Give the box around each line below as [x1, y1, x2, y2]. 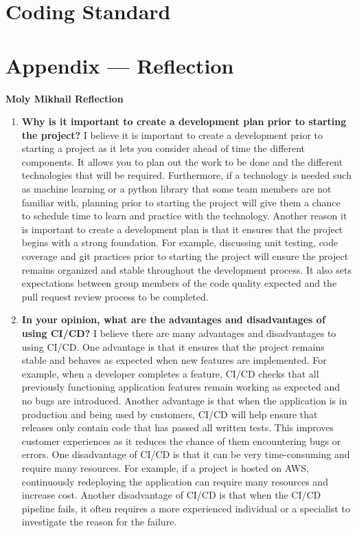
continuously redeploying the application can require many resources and [21, 474, 328, 488]
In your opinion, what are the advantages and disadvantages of [21, 312, 325, 327]
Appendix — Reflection [5, 51, 234, 79]
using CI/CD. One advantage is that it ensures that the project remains [21, 339, 325, 353]
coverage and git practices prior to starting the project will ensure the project [21, 249, 349, 263]
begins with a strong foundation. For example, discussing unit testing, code [21, 235, 338, 250]
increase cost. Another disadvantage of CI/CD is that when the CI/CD [21, 488, 321, 502]
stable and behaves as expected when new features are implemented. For [21, 353, 327, 367]
